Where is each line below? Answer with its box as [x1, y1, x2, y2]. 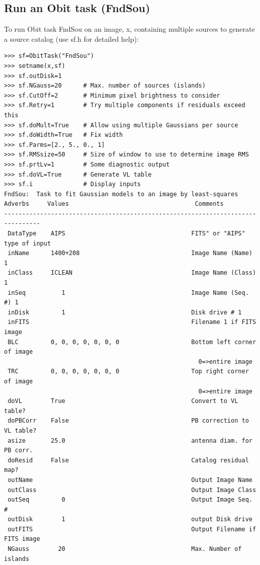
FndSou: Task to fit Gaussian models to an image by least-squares [4, 190, 238, 198]
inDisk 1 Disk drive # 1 [8, 308, 242, 316]
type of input [4, 239, 51, 247]
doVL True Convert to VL [8, 397, 238, 405]
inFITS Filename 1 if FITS [8, 318, 256, 326]
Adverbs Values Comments [4, 200, 224, 208]
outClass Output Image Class [8, 486, 256, 494]
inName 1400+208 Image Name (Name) [8, 250, 252, 257]
